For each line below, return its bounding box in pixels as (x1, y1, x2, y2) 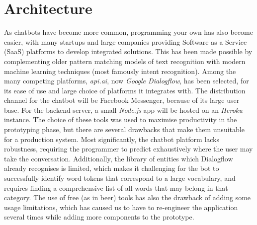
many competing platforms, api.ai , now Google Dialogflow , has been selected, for (4, 75, 249, 86)
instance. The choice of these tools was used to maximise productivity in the (4, 114, 237, 125)
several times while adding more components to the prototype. (4, 212, 194, 222)
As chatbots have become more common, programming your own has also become (4, 27, 253, 37)
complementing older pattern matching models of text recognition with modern (4, 56, 246, 66)
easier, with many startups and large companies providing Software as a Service (4, 36, 247, 47)
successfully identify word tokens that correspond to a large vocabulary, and (4, 173, 236, 183)
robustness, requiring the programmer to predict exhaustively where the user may (4, 144, 253, 154)
